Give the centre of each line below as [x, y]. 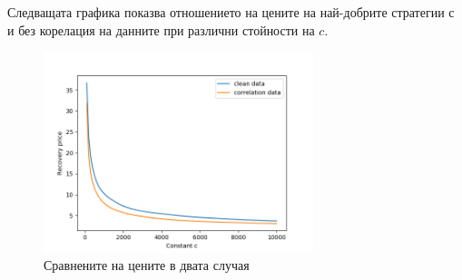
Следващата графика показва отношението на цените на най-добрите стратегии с [231, 12]
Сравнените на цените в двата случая [147, 265]
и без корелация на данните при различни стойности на [161, 29]
